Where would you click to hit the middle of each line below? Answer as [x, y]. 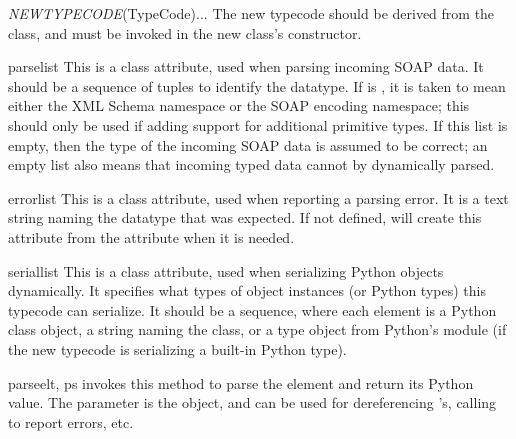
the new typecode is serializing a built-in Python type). [177, 348]
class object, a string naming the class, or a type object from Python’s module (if [257, 329]
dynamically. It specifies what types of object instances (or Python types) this [247, 290]
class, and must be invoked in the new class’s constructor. [185, 32]
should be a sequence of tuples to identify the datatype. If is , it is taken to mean [257, 85]
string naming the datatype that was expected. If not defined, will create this [245, 217]
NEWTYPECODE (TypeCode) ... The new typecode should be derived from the [251, 13]
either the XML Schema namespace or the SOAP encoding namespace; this [239, 105]
